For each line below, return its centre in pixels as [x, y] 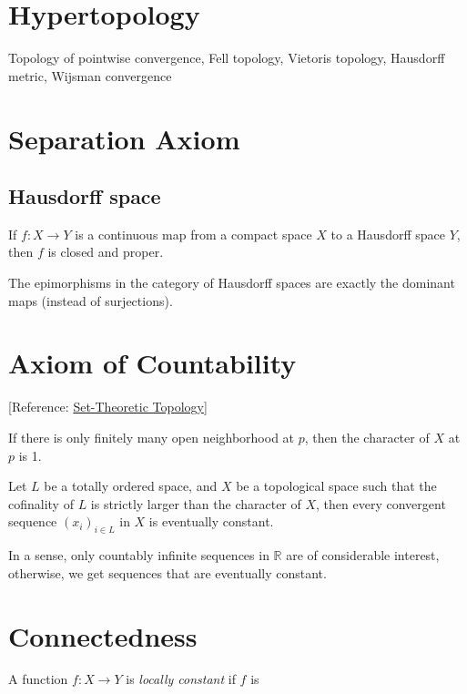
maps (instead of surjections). [91, 300]
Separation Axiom [124, 138]
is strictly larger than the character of [196, 503]
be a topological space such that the [336, 486]
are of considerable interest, [363, 555]
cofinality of [41, 503]
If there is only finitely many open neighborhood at [152, 437]
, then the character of [367, 437]
